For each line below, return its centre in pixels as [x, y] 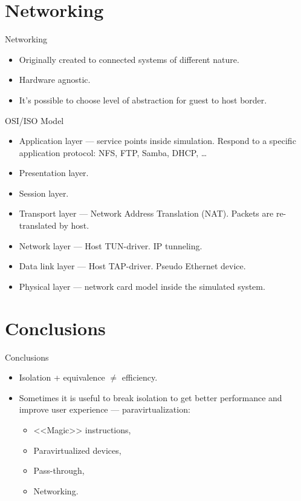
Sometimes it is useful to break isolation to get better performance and [150, 397]
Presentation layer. [54, 173]
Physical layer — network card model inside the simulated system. [142, 286]
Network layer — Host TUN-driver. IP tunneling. [111, 245]
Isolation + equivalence [62, 377]
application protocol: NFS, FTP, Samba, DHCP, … [113, 152]
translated [38, 225]
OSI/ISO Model [34, 120]
